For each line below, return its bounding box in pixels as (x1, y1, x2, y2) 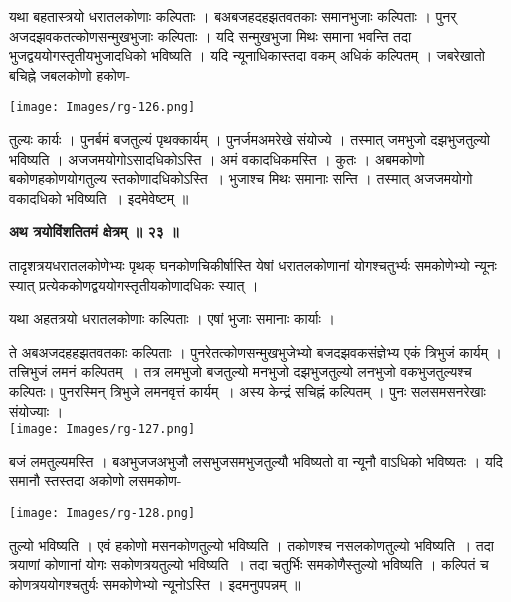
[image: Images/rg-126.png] (9, 100, 196, 115)
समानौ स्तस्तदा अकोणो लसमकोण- (9, 470, 182, 491)
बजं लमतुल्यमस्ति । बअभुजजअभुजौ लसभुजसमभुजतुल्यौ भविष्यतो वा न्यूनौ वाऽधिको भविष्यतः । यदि (9, 450, 503, 471)
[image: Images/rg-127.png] (9, 422, 196, 437)
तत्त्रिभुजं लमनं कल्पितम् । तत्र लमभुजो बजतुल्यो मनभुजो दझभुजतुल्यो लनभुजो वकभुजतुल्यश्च (9, 361, 472, 382)
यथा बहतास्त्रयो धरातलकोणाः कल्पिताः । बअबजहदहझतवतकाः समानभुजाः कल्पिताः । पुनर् (9, 6, 457, 26)
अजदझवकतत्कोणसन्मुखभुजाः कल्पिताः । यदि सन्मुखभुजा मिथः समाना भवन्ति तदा (9, 25, 412, 46)
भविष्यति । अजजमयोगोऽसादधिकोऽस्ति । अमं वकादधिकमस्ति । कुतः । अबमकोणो (9, 148, 425, 169)
